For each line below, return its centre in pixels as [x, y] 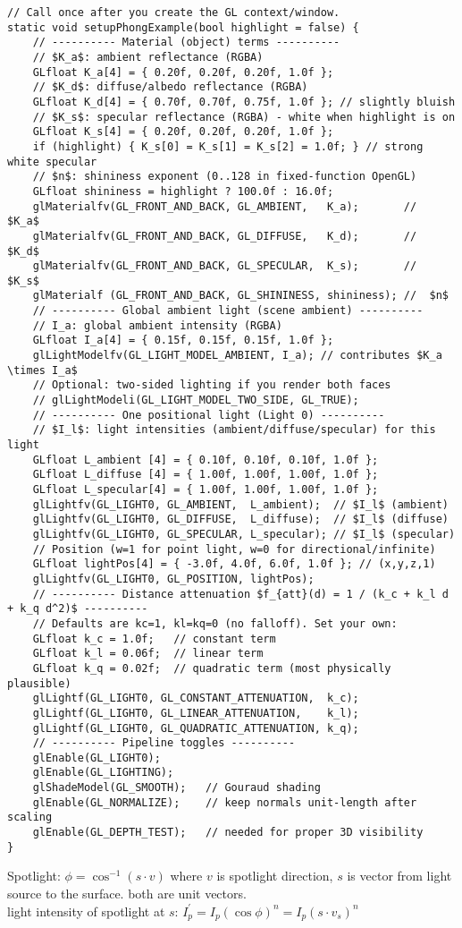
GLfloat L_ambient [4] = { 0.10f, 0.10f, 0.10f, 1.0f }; [206, 460]
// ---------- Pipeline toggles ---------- [164, 743]
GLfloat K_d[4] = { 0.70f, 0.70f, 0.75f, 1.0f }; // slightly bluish [244, 102]
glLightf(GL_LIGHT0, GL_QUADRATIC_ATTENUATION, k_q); [196, 728]
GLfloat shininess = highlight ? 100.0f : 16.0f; [183, 191]
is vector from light [399, 876]
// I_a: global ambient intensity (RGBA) [157, 325]
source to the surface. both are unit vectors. [127, 893]
